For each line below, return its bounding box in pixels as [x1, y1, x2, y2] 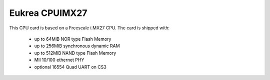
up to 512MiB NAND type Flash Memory [34, 50, 116, 56]
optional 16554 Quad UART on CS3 [34, 64, 107, 70]
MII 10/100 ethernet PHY [34, 57, 84, 63]
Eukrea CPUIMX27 [9, 7, 87, 18]
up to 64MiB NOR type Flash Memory [34, 36, 111, 42]
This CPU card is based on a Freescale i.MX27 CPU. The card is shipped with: [9, 25, 170, 31]
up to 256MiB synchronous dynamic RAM [34, 43, 120, 49]
